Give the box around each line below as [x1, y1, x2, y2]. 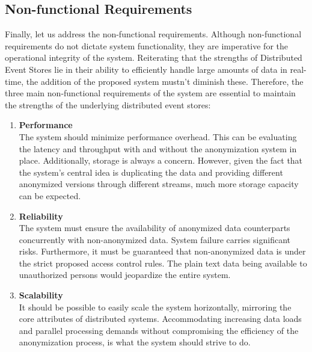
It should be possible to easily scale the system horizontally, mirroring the [19, 300, 292, 313]
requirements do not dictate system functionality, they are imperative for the [5, 39, 288, 52]
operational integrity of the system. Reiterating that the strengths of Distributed [5, 51, 302, 64]
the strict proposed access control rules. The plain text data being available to [19, 256, 307, 269]
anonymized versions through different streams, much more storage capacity [19, 178, 299, 190]
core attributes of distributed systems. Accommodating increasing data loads [19, 312, 302, 325]
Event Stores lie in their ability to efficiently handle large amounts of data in [5, 63, 287, 75]
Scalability [19, 289, 63, 301]
